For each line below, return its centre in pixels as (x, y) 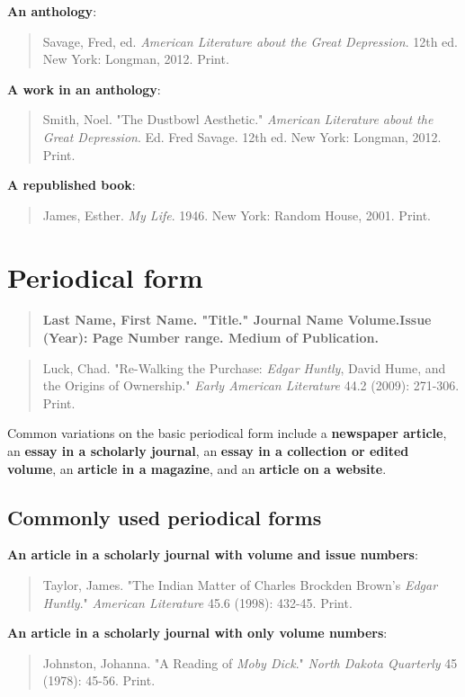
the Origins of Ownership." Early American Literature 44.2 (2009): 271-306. (251, 385)
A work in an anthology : (84, 89)
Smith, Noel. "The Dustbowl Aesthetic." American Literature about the (238, 119)
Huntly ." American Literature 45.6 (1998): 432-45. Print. (197, 602)
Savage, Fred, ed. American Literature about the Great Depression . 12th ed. (250, 41)
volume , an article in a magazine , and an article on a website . (197, 468)
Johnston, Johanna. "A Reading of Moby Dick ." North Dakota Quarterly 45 (250, 662)
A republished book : (72, 185)
